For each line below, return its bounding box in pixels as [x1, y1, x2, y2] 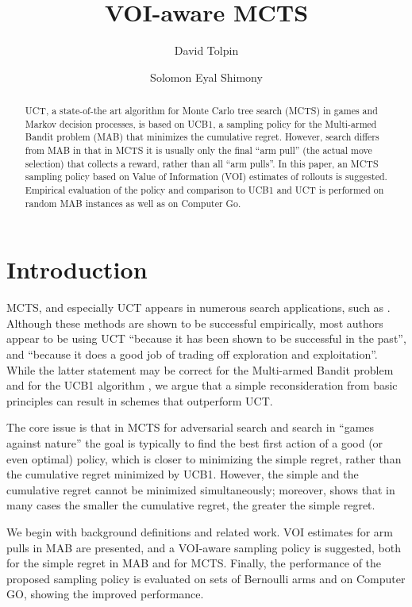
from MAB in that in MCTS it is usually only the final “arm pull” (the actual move [25, 144, 372, 157]
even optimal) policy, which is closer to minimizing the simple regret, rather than [6, 450, 402, 467]
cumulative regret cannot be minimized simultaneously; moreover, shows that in [6, 481, 395, 498]
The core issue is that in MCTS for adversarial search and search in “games [6, 419, 375, 436]
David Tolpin [174, 42, 239, 59]
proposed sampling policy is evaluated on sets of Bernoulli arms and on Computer [6, 570, 406, 586]
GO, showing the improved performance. [6, 586, 204, 602]
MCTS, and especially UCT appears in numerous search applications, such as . [6, 299, 391, 316]
